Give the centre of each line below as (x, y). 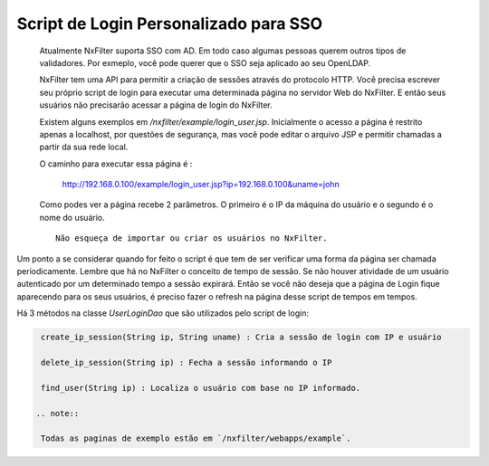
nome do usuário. (72, 217)
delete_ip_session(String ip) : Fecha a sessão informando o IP (187, 362)
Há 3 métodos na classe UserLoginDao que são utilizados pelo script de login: (163, 313)
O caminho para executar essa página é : (116, 164)
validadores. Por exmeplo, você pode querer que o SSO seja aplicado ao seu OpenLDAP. (205, 62)
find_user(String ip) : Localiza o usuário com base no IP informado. (201, 388)
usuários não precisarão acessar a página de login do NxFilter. (156, 105)
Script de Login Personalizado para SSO (170, 24)
